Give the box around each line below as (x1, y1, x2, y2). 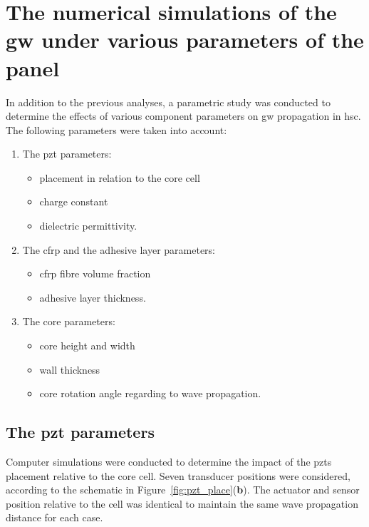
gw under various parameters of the (6, 25, 364, 54)
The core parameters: (22, 314, 115, 329)
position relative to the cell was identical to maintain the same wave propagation (6, 496, 358, 511)
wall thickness (39, 362, 100, 377)
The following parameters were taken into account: (6, 122, 227, 137)
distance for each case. (6, 510, 103, 525)
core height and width (39, 338, 135, 353)
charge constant (39, 194, 108, 209)
